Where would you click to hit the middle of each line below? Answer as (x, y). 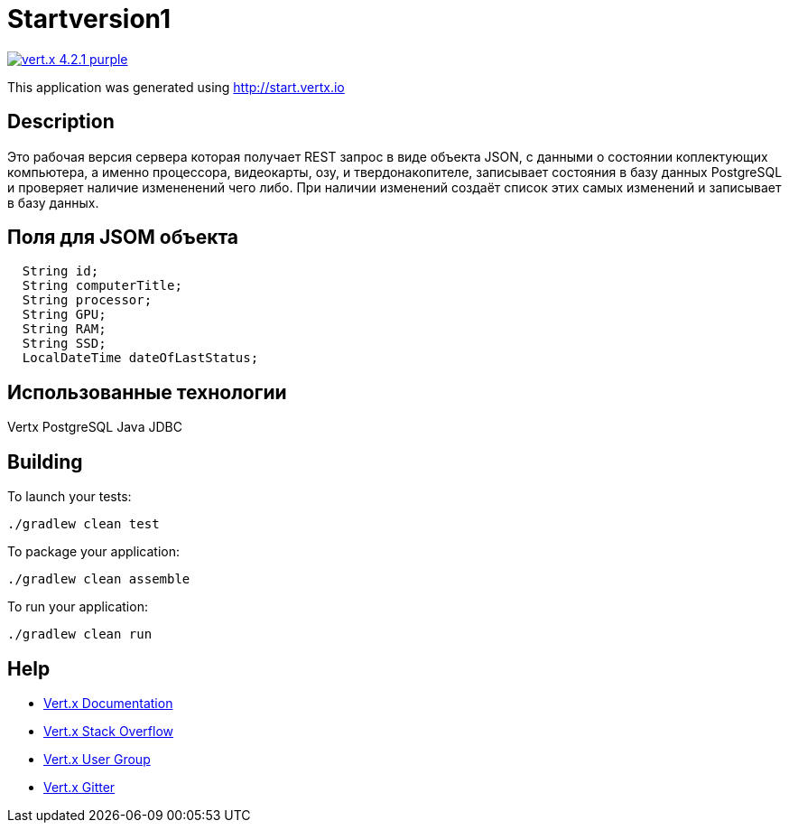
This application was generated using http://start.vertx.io (176, 87)
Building (45, 462)
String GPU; (64, 315)
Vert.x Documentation (108, 703)
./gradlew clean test (84, 524)
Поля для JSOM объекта (123, 238)
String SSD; (64, 344)
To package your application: (94, 552)
